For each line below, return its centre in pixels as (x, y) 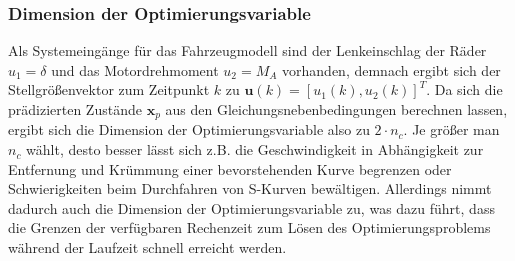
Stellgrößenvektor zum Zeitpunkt (109, 89)
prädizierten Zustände (75, 109)
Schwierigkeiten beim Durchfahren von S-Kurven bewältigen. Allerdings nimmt (250, 188)
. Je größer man (451, 129)
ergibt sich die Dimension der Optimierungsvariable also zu (189, 129)
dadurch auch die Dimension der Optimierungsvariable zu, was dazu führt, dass (251, 207)
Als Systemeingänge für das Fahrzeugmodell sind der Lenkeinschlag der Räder (247, 50)
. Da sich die (464, 89)
